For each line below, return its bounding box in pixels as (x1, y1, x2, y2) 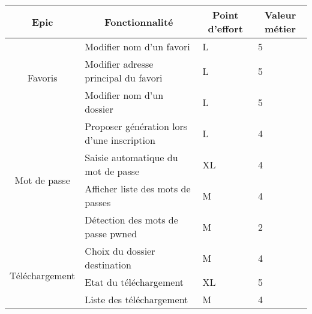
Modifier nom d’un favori (85, 40, 190, 53)
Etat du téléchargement (85, 275, 184, 289)
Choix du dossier (85, 244, 155, 258)
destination (85, 258, 131, 271)
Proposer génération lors (85, 119, 188, 133)
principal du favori (85, 71, 163, 84)
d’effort (208, 22, 243, 35)
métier (264, 22, 296, 35)
